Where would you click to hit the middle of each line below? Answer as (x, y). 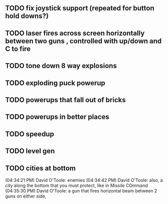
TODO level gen (30, 151)
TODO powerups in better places (57, 117)
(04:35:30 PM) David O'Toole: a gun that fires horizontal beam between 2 (81, 190)
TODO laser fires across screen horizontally (75, 33)
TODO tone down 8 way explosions (61, 66)
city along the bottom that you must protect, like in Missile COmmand (76, 185)
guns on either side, (26, 196)
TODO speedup (30, 134)
